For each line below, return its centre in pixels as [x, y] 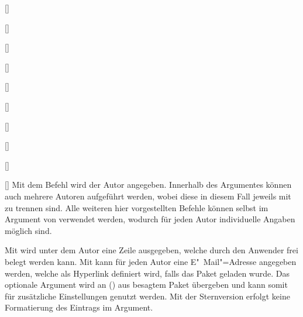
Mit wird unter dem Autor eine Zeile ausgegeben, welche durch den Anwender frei [151, 250]
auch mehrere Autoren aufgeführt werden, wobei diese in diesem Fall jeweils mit [148, 196]
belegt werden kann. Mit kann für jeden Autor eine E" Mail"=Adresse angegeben [151, 261]
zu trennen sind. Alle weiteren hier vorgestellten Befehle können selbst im [137, 207]
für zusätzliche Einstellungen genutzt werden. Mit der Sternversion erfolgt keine [147, 296]
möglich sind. [28, 230]
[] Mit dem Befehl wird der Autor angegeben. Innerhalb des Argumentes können [148, 185]
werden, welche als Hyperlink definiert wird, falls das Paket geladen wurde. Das [147, 273]
